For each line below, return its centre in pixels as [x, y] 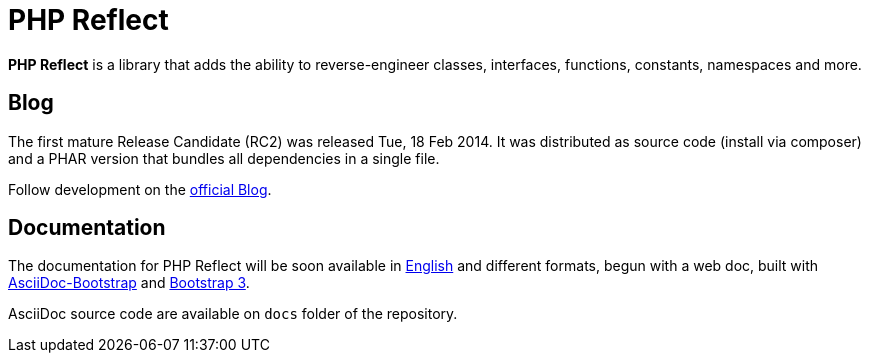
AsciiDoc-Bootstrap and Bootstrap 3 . [129, 283]
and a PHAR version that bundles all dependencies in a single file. [224, 158]
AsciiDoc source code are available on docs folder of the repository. [233, 314]
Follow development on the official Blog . [140, 189]
